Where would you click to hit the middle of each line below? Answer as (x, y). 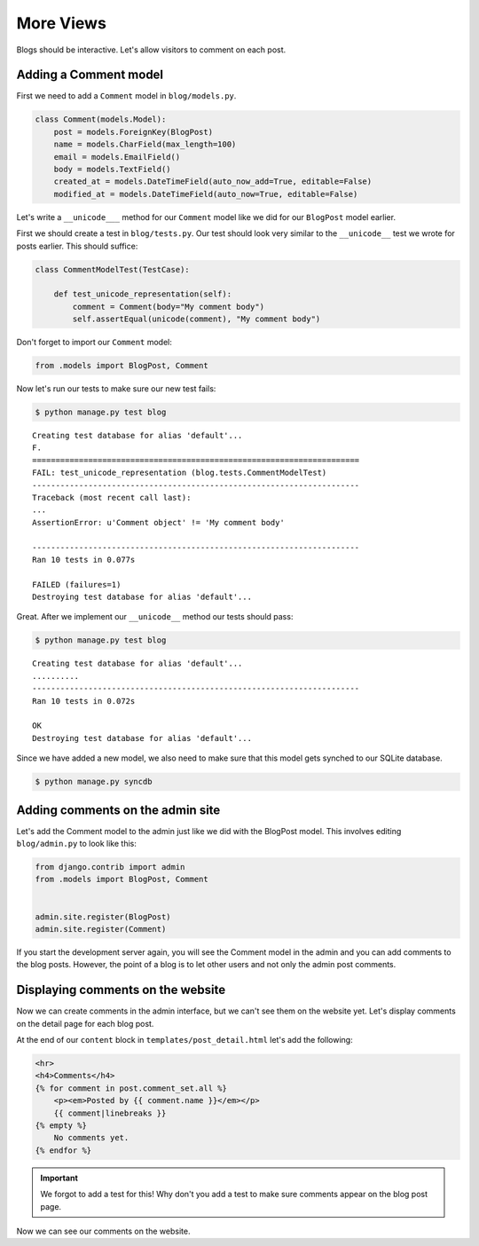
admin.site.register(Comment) (101, 929)
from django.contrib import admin (110, 867)
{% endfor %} (63, 1150)
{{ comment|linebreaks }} (110, 1113)
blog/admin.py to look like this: (77, 844)
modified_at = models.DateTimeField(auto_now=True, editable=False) (206, 194)
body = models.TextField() (113, 169)
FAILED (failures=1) (77, 584)
